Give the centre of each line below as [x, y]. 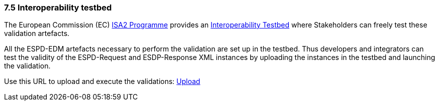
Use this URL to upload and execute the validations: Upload [102, 81]
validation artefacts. [37, 33]
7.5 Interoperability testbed [58, 7]
